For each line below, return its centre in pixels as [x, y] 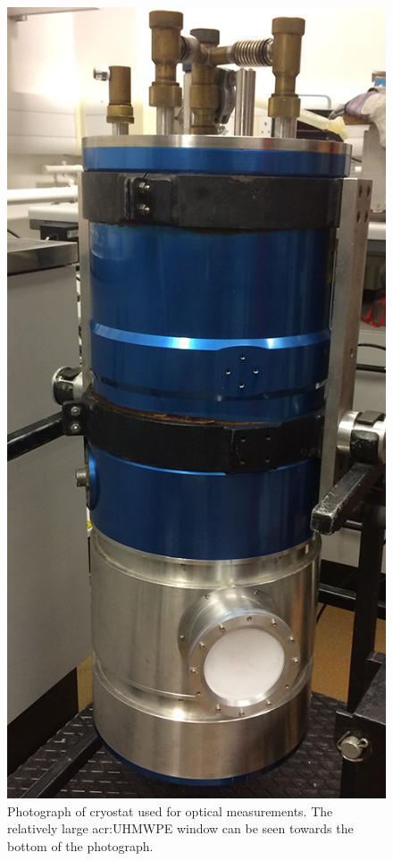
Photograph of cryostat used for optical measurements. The [170, 810]
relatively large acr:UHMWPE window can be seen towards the [180, 828]
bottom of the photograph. [80, 845]
